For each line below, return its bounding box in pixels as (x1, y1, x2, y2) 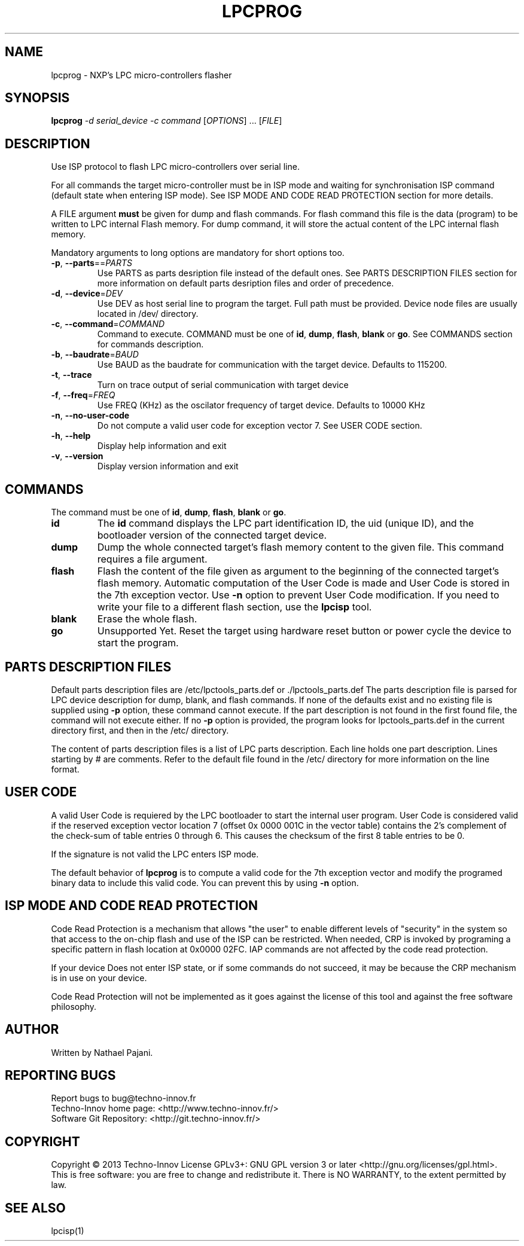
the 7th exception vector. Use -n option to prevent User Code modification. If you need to (97, 589, 499, 601)
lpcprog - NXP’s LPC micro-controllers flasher (51, 69, 232, 80)
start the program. (97, 637, 179, 649)
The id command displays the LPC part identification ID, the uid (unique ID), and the (97, 517, 474, 530)
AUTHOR (5, 1022, 59, 1037)
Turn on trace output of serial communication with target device (97, 380, 349, 390)
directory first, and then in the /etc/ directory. (51, 725, 229, 735)
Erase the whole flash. (97, 613, 197, 625)
